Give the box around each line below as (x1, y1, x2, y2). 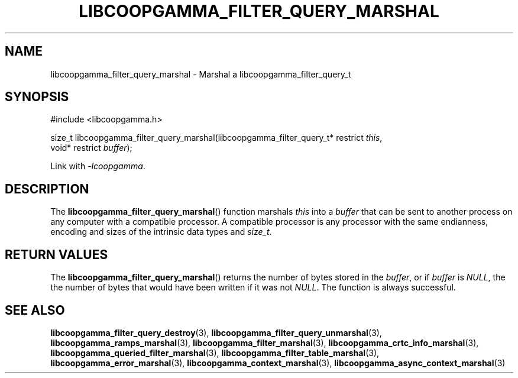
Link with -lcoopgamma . (50, 161, 145, 172)
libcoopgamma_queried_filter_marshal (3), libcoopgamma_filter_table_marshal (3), (50, 347, 380, 358)
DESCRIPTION (5, 181, 89, 196)
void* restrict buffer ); (50, 143, 132, 153)
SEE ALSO (5, 302, 65, 318)
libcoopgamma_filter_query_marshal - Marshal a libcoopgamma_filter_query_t (50, 69, 351, 79)
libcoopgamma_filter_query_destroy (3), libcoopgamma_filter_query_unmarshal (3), (50, 327, 382, 338)
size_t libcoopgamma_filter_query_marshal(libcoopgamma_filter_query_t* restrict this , (50, 133, 383, 143)
